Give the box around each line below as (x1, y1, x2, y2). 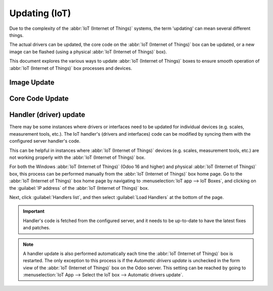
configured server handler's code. (9, 138, 81, 144)
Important (23, 208, 45, 215)
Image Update (9, 78, 55, 87)
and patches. (23, 225, 51, 231)
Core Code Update (9, 94, 69, 103)
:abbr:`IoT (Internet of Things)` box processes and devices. (9, 65, 132, 71)
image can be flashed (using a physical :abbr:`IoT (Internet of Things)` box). (9, 49, 167, 55)
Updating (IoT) (9, 8, 71, 19)
